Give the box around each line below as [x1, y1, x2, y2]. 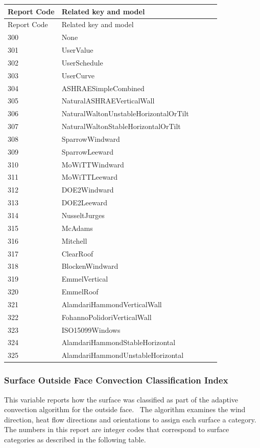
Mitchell [61, 235, 87, 246]
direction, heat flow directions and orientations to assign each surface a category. [4, 414, 256, 424]
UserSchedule [61, 57, 103, 68]
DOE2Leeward [61, 197, 107, 208]
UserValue [61, 45, 93, 55]
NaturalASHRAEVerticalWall [61, 95, 155, 106]
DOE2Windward [61, 184, 114, 195]
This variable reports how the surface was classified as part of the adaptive [4, 394, 239, 404]
